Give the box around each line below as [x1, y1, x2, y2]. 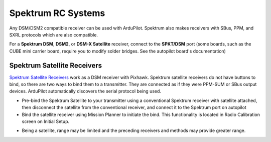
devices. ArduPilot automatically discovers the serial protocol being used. [9, 88, 162, 94]
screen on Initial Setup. [22, 118, 70, 124]
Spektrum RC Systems [9, 7, 105, 18]
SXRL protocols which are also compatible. [9, 31, 98, 37]
